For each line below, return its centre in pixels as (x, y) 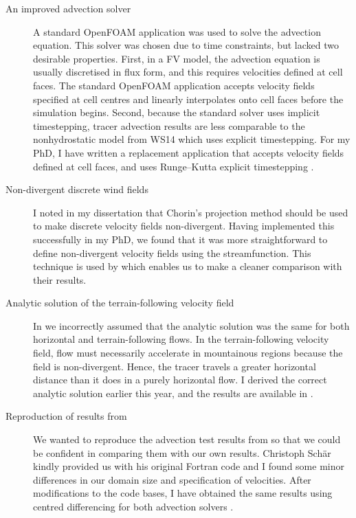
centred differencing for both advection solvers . (133, 506)
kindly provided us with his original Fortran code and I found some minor (189, 466)
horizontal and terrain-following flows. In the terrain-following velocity (181, 339)
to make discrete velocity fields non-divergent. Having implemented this (184, 226)
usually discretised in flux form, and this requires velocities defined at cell (188, 72)
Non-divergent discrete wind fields (77, 189)
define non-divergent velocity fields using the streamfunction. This (172, 252)
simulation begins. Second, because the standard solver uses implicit (177, 112)
